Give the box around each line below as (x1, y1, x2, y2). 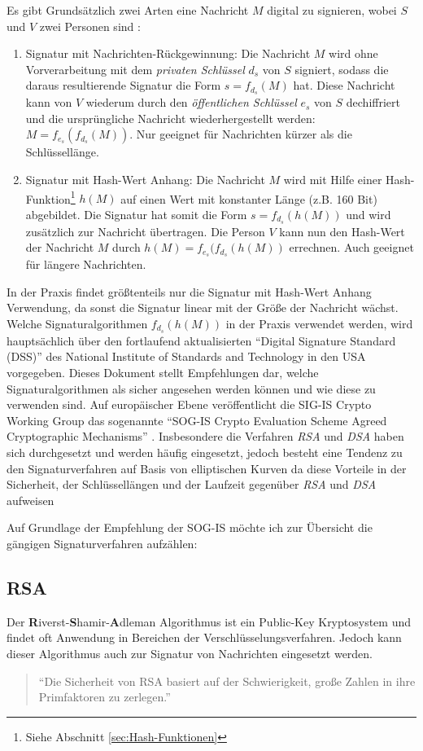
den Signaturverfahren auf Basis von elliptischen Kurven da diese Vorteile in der (7, 459, 407, 477)
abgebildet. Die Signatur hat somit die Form (25, 205, 247, 222)
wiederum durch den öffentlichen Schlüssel (85, 94, 297, 111)
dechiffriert (346, 94, 400, 111)
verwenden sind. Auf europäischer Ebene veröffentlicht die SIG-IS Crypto (7, 396, 372, 413)
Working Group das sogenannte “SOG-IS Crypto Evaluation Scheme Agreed (7, 411, 387, 428)
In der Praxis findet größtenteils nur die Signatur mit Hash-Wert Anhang (7, 283, 372, 300)
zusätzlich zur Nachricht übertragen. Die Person (25, 222, 265, 239)
